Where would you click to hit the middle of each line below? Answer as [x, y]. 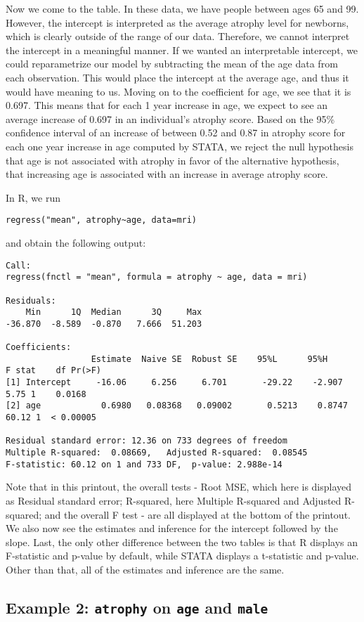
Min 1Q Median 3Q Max [114, 312]
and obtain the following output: [76, 242]
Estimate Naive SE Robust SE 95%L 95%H [209, 359]
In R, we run [33, 197]
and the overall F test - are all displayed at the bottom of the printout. [197, 514]
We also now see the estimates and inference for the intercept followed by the [172, 528]
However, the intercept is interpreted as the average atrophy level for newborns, [177, 22]
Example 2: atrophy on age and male [137, 607]
